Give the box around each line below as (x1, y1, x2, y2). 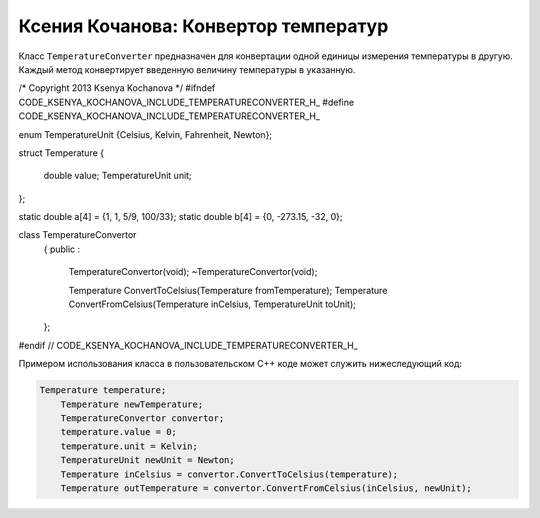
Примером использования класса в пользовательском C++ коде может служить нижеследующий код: (18, 358, 463, 370)
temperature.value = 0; (60, 426, 177, 438)
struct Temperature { (18, 146, 105, 159)
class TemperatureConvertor (18, 229, 137, 241)
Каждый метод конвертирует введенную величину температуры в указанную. (18, 63, 356, 75)
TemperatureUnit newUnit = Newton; (60, 455, 235, 466)
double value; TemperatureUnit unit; (43, 170, 192, 182)
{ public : (43, 243, 81, 255)
